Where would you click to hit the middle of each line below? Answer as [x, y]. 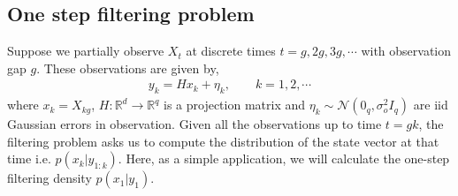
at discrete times [231, 51]
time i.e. [29, 158]
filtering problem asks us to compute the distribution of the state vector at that [223, 141]
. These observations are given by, [128, 68]
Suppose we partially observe [86, 51]
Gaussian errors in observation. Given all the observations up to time [195, 124]
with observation [406, 51]
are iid [431, 105]
